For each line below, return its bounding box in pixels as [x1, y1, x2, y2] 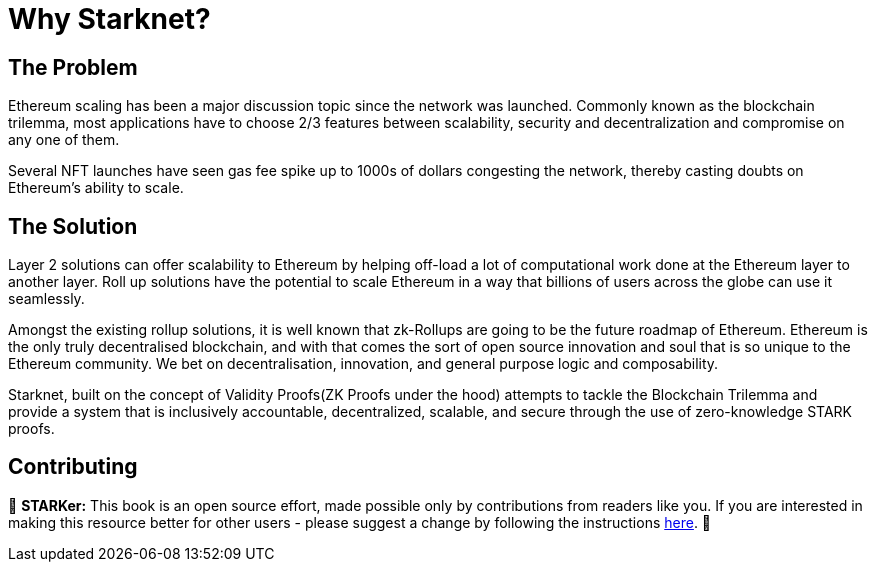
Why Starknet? [8, 2, 211, 36]
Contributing [8, 454, 138, 480]
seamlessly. [8, 290, 85, 308]
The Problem [8, 54, 138, 80]
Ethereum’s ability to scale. [8, 179, 184, 197]
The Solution [8, 213, 138, 239]
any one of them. [8, 131, 120, 149]
